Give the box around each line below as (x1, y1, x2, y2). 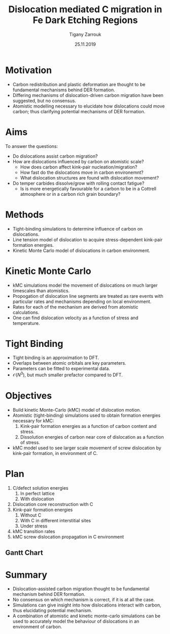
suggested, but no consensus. (12, 97, 76, 104)
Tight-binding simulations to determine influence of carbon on (12, 225, 143, 232)
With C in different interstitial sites (20, 517, 91, 523)
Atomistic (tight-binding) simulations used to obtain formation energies (12, 412, 161, 419)
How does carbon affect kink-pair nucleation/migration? (20, 164, 138, 170)
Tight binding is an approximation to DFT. (12, 354, 99, 361)
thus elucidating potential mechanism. (12, 607, 92, 614)
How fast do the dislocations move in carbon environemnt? (20, 169, 144, 175)
